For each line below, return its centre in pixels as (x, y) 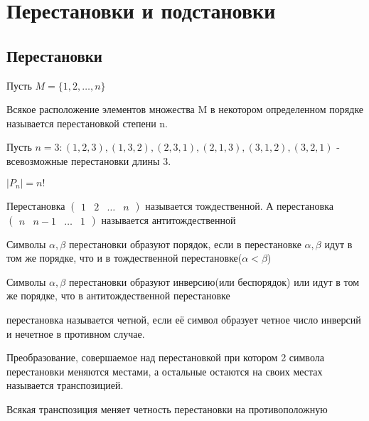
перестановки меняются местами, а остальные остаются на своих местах (165, 371)
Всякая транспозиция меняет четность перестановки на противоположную (167, 409)
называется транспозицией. (65, 385)
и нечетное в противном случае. (76, 333)
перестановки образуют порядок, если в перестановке (185, 244)
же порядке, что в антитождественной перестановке (118, 295)
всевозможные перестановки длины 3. (89, 160)
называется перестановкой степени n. (87, 123)
